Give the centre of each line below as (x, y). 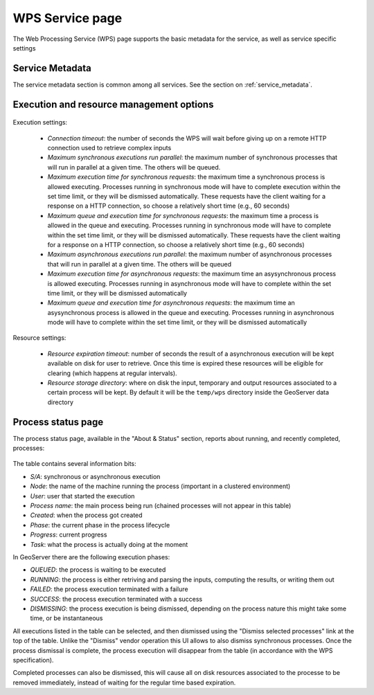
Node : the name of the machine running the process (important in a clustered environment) (160, 486)
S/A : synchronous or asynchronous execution (95, 476)
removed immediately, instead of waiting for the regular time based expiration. (124, 683)
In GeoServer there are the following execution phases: (91, 557)
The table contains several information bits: (74, 464)
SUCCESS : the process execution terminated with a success (116, 599)
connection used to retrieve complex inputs (109, 148)
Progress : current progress (69, 535)
